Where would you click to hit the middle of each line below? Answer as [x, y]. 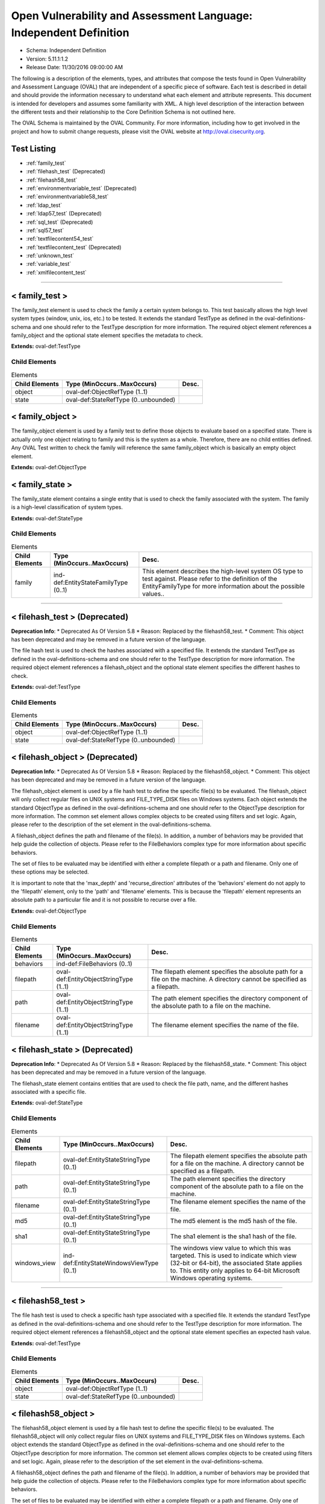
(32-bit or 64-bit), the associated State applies [236, 1263]
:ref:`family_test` [46, 163]
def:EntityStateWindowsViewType [111, 1263]
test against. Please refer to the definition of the [210, 579]
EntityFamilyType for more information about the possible [224, 587]
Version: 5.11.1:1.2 [47, 59]
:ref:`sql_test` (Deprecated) [60, 222]
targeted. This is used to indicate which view [234, 1256]
